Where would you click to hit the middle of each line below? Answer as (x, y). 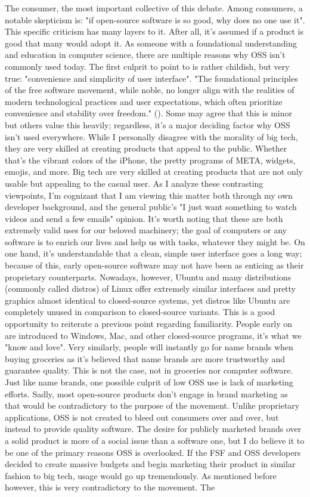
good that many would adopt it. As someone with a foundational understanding (151, 43)
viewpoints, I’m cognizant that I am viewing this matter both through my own (149, 195)
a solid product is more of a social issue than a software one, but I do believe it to (155, 440)
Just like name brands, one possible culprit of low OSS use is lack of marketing (149, 382)
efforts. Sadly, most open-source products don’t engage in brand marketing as (146, 393)
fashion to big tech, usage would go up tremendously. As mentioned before (141, 475)
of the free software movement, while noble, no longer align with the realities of (150, 90)
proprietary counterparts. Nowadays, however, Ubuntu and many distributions (148, 277)
